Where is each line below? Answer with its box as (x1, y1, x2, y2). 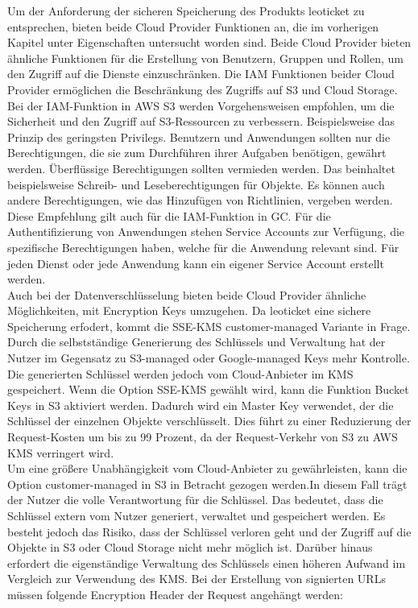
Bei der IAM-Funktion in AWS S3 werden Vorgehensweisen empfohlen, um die (7, 97, 395, 114)
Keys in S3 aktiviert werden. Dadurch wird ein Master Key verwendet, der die (7, 396, 394, 413)
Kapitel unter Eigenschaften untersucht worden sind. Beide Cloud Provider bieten (7, 34, 412, 51)
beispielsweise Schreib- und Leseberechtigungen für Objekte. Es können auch (7, 176, 385, 192)
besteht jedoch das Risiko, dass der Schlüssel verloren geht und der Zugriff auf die (7, 523, 412, 540)
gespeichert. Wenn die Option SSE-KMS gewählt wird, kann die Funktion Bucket (7, 381, 409, 398)
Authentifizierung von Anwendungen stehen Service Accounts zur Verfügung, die (7, 223, 405, 240)
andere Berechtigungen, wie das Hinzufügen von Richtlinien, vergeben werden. (7, 192, 393, 209)
